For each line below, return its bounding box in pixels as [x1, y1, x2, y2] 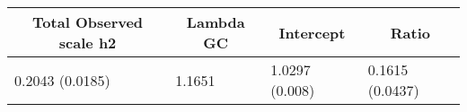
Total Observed [32, 12, 144, 32]
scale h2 [58, 32, 117, 53]
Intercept [278, 22, 346, 43]
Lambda [186, 12, 245, 32]
